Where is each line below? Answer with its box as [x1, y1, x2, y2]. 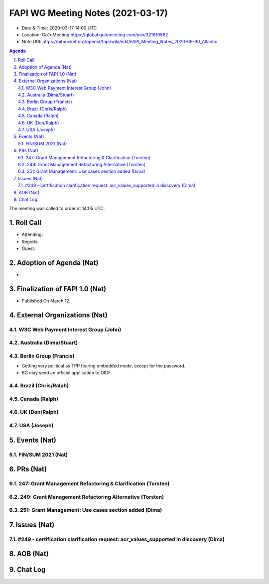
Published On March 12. [21, 298, 71, 304]
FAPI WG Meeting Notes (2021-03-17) [9, 7, 168, 18]
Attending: [21, 232, 43, 237]
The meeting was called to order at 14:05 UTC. [9, 206, 105, 212]
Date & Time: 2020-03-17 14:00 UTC [21, 25, 97, 31]
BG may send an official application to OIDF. [21, 370, 112, 376]
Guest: [21, 245, 35, 251]
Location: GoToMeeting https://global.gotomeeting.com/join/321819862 [21, 31, 168, 37]
